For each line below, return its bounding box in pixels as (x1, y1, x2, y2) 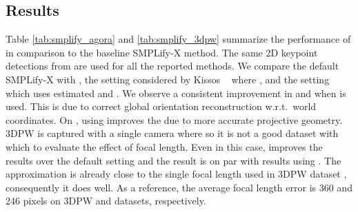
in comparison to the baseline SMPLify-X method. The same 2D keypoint (6, 45, 318, 59)
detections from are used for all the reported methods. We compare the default (6, 59, 339, 73)
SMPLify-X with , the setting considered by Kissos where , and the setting (6, 72, 330, 86)
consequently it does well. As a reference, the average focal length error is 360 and (6, 180, 352, 194)
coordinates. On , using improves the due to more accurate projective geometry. (6, 112, 343, 127)
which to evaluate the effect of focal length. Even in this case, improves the (6, 139, 323, 153)
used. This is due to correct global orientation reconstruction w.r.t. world (6, 99, 317, 114)
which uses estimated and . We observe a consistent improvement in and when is (6, 85, 346, 100)
